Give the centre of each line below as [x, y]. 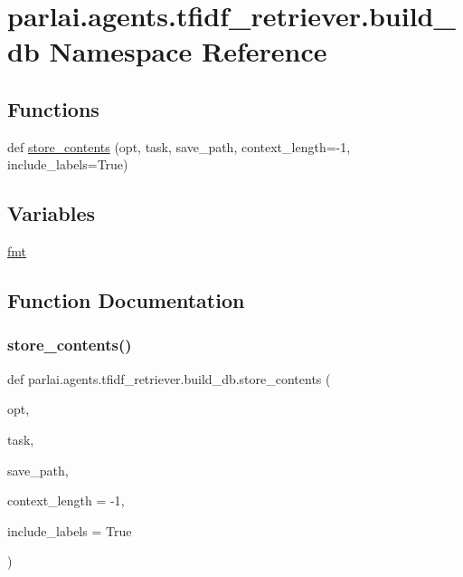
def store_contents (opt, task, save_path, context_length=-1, [179, 146]
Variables [52, 213]
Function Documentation [126, 300]
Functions [53, 108]
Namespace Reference [188, 51]
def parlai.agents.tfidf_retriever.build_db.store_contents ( [169, 378]
